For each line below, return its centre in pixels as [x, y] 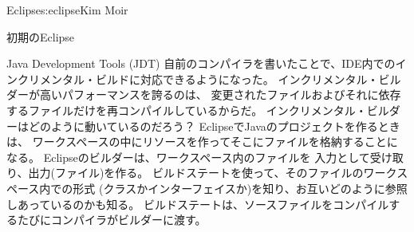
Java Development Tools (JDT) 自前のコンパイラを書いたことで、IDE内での [201, 63]
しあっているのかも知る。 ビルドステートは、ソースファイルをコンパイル [198, 204]
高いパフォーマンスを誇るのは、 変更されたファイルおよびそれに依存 [220, 94]
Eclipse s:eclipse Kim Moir [67, 10]
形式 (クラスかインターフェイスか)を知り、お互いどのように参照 [240, 188]
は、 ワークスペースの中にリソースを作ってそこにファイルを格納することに [202, 142]
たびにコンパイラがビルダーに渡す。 [112, 220]
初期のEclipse [41, 36]
